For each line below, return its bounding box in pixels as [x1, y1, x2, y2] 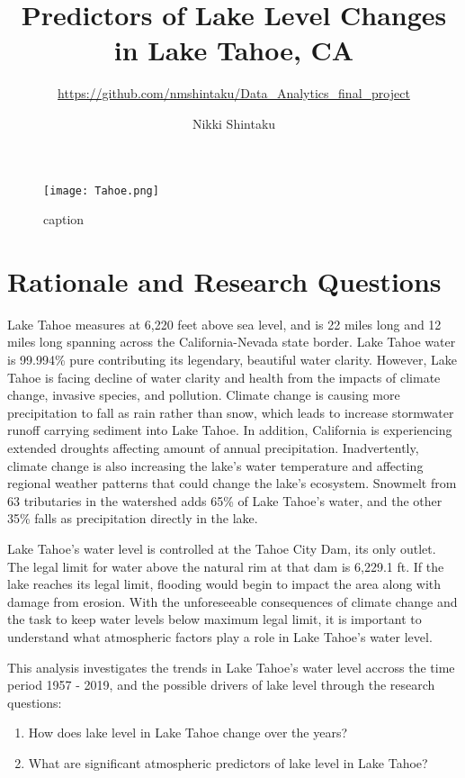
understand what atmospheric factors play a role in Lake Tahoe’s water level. [7, 627, 433, 646]
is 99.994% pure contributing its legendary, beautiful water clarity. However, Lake [7, 350, 457, 369]
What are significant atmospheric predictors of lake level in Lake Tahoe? [28, 753, 428, 772]
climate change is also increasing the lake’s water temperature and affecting [7, 456, 424, 475]
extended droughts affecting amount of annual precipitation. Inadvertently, [7, 439, 419, 457]
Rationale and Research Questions [7, 262, 442, 299]
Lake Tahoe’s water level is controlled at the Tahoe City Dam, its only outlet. [7, 539, 436, 557]
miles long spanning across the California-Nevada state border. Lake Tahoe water [7, 332, 456, 351]
